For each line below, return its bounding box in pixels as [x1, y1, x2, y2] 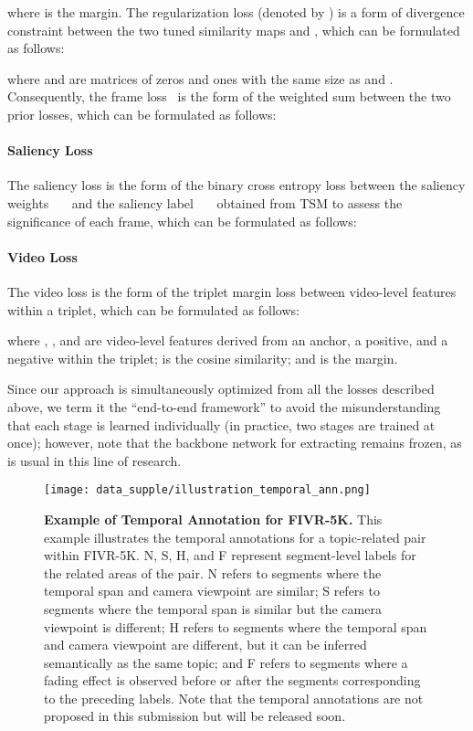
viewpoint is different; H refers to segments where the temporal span [44, 617, 427, 636]
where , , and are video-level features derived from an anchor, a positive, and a [7, 331, 448, 350]
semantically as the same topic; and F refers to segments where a [44, 652, 408, 672]
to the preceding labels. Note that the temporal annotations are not [44, 688, 424, 707]
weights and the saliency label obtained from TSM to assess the [7, 193, 403, 212]
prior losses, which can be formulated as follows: [7, 104, 277, 123]
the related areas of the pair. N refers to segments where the [44, 563, 382, 582]
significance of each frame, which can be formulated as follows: [7, 211, 357, 230]
